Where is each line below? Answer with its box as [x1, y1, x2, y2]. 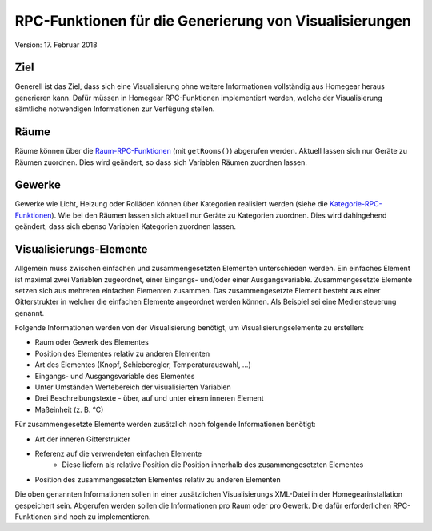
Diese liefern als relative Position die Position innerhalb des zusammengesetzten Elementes [62, 460, 364, 469]
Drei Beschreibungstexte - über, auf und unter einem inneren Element [34, 393, 264, 403]
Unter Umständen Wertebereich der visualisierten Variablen [34, 382, 231, 392]
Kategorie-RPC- [329, 199, 383, 209]
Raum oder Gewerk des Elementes [34, 337, 150, 347]
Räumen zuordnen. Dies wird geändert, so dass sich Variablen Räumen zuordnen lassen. [14, 157, 308, 167]
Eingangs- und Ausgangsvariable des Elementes [34, 371, 195, 381]
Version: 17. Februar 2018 [14, 40, 98, 50]
